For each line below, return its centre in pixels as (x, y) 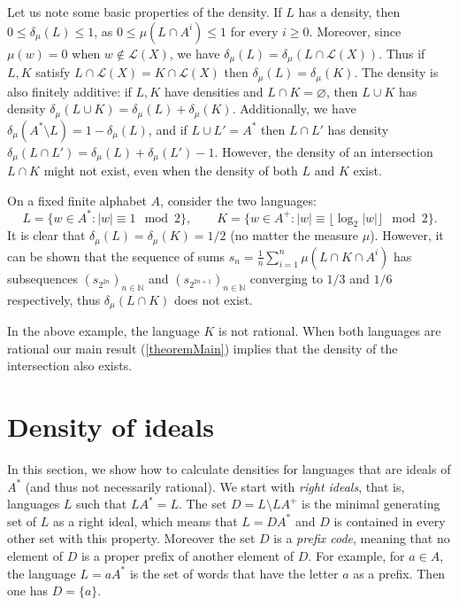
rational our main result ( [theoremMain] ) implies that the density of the (203, 348)
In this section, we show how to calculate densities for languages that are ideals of (229, 469)
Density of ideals (111, 427)
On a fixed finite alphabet (77, 200)
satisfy (53, 72)
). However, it (407, 235)
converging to (286, 278)
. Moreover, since (355, 31)
